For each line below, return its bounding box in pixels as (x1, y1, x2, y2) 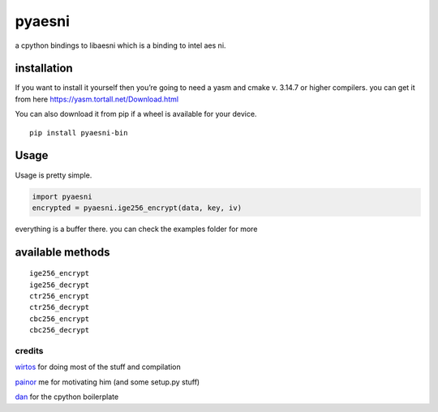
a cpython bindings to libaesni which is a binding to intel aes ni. (15, 41, 226, 50)
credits (15, 345, 44, 357)
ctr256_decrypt (29, 303, 90, 312)
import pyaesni (32, 191, 92, 201)
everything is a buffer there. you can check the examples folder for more (15, 224, 258, 234)
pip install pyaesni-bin (29, 128, 128, 137)
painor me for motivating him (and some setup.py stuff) (15, 377, 200, 387)
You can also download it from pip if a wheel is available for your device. (15, 109, 257, 119)
